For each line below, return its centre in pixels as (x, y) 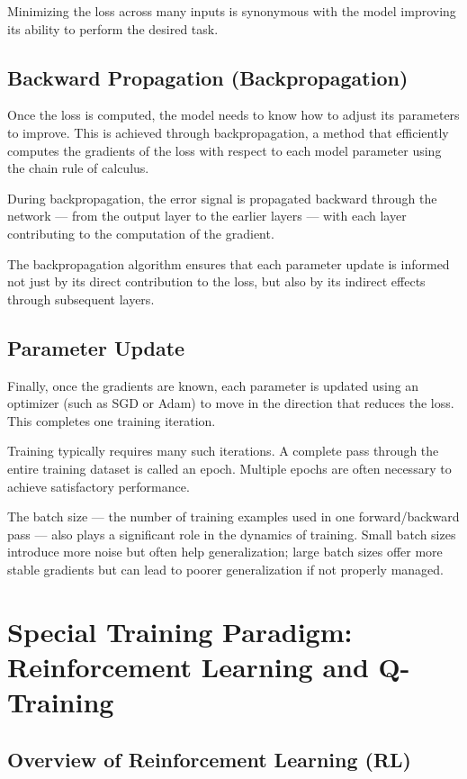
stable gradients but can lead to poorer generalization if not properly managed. (225, 569)
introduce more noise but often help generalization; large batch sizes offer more (225, 552)
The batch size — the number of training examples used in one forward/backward (233, 516)
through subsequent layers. (81, 299)
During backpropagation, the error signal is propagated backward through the (222, 198)
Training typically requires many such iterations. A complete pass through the (223, 451)
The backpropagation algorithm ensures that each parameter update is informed (229, 263)
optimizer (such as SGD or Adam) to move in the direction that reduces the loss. (231, 403)
